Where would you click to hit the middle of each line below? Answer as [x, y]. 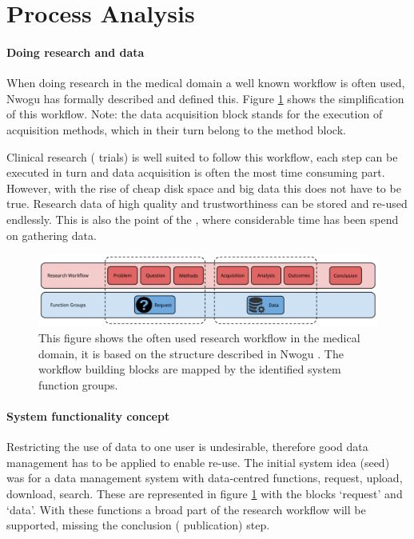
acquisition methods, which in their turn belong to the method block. [176, 129]
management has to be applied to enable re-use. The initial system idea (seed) [198, 462]
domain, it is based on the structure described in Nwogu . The [191, 353]
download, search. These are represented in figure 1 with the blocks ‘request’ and [205, 493]
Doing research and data [76, 52]
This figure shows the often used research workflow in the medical [199, 337]
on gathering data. [52, 235]
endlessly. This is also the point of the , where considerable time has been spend [203, 219]
